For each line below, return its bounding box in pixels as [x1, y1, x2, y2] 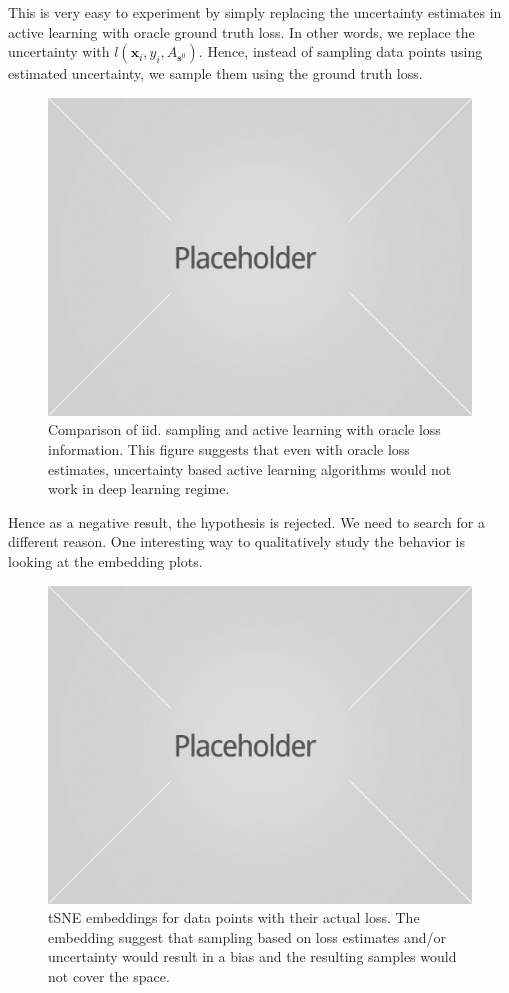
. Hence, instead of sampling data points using [198, 41, 483, 62]
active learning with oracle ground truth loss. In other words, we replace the [8, 21, 475, 42]
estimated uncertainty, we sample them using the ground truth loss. [8, 63, 423, 84]
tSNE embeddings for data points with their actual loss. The [48, 907, 420, 928]
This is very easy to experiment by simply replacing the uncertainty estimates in [8, 2, 502, 22]
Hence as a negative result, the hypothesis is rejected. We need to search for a [8, 511, 485, 532]
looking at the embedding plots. [8, 550, 203, 571]
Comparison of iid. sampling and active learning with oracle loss [48, 419, 441, 440]
